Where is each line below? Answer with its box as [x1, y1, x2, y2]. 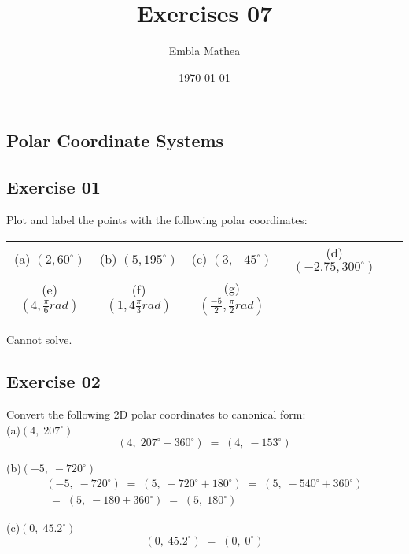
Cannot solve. [6, 331, 72, 347]
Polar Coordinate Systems [6, 128, 224, 153]
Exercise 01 [6, 175, 101, 199]
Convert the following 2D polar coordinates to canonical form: [6, 406, 306, 423]
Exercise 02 [6, 369, 101, 393]
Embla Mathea [168, 42, 241, 59]
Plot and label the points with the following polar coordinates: [6, 211, 308, 227]
